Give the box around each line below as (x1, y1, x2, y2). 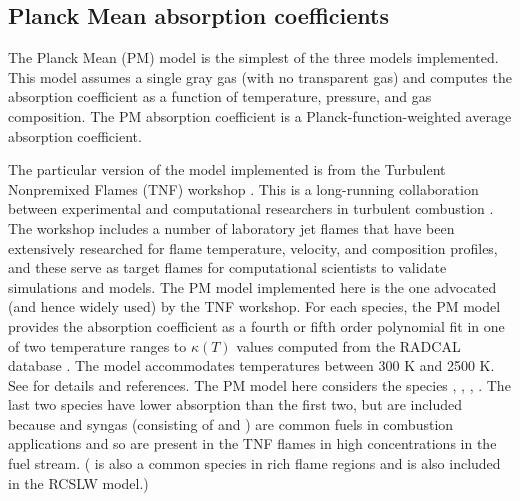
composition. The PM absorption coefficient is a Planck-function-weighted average (8, 105, 512, 126)
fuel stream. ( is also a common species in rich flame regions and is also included (8, 453, 501, 474)
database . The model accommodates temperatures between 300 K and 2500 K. (8, 355, 495, 376)
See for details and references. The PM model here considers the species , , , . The (8, 374, 511, 395)
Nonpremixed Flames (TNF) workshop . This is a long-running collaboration (8, 178, 479, 199)
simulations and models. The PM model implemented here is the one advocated (8, 276, 497, 297)
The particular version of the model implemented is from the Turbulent (8, 159, 446, 180)
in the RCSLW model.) (8, 472, 149, 493)
